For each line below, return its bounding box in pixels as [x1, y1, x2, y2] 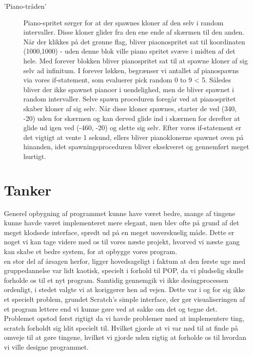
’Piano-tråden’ [4, 1, 47, 11]
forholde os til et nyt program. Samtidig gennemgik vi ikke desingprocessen [4, 275, 229, 285]
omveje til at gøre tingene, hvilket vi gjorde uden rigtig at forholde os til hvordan [4, 332, 246, 342]
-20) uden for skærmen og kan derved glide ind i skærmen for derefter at [23, 113, 240, 123]
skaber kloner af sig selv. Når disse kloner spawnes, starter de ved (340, [23, 103, 237, 113]
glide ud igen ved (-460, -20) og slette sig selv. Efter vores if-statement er [23, 122, 242, 133]
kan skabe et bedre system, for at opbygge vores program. [4, 246, 177, 256]
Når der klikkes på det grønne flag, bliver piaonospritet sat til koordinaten [23, 36, 245, 46]
